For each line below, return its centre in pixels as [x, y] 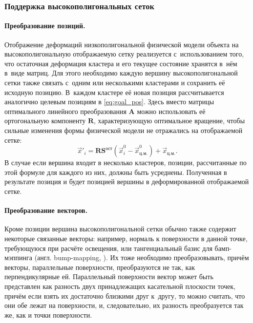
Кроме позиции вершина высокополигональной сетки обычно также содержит [120, 229]
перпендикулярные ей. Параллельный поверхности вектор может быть [109, 276]
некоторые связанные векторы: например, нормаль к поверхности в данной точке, [126, 238]
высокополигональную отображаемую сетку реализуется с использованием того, [124, 54]
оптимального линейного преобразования [65, 111]
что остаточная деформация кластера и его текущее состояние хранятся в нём [121, 63]
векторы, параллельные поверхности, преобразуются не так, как [100, 267]
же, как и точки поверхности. [48, 314]
